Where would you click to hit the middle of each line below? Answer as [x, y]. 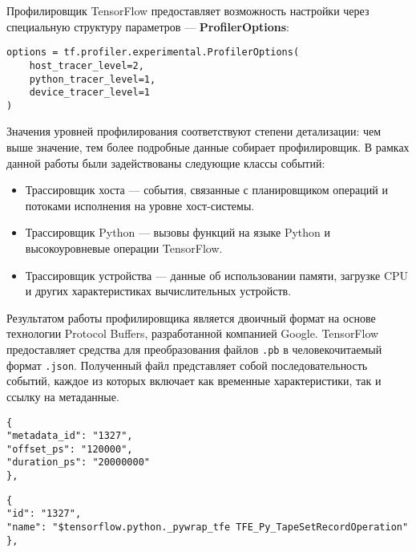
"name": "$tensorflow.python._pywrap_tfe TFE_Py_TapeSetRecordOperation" [208, 528]
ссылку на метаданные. [63, 396]
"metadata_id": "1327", [70, 436]
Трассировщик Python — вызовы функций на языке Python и [178, 232]
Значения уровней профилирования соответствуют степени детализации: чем [194, 131]
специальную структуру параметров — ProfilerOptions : [148, 26]
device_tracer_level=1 [89, 93]
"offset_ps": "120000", [70, 449]
